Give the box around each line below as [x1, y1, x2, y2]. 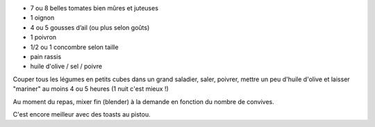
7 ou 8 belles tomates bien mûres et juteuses [30, 4, 159, 12]
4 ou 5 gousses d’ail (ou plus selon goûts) [30, 23, 150, 31]
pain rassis [30, 52, 62, 60]
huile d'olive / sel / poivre [30, 62, 103, 71]
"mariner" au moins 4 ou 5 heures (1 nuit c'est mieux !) [12, 85, 169, 93]
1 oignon [30, 14, 55, 22]
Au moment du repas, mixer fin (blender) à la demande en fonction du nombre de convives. [12, 97, 274, 105]
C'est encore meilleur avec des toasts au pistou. [12, 110, 151, 118]
